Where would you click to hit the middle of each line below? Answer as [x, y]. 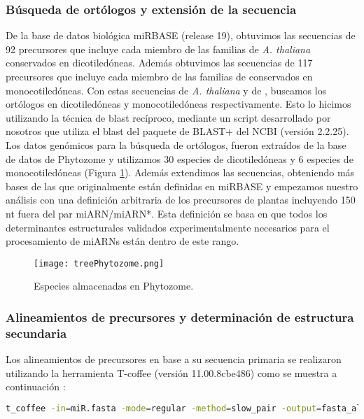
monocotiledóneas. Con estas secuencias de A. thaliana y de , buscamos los [166, 90]
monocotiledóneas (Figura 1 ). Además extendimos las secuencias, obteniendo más [180, 172]
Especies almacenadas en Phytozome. [114, 286]
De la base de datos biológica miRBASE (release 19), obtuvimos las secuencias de [181, 35]
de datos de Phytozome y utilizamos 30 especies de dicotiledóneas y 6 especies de [180, 158]
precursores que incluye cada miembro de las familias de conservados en [159, 76]
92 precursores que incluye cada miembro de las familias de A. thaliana [158, 49]
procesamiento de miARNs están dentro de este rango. [122, 241]
